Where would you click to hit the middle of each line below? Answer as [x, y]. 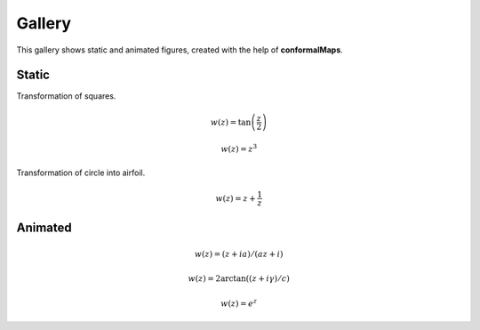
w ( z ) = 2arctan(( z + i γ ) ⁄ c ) [239, 279]
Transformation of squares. [66, 96]
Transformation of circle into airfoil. [81, 173]
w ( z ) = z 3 [239, 149]
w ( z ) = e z [239, 302]
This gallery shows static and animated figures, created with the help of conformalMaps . [180, 50]
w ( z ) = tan [231, 122]
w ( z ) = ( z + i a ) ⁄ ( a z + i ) [239, 254]
